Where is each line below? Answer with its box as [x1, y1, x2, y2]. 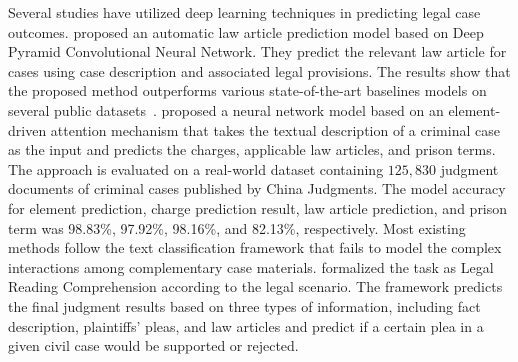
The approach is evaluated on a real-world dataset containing [8, 158, 384, 179]
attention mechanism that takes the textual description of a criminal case [50, 119, 500, 140]
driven [8, 119, 47, 140]
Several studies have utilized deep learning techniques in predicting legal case [8, 2, 481, 22]
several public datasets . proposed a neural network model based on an [8, 99, 444, 120]
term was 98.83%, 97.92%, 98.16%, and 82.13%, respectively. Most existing [8, 217, 466, 238]
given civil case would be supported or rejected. [8, 335, 299, 356]
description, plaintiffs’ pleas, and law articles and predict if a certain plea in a [8, 315, 484, 336]
